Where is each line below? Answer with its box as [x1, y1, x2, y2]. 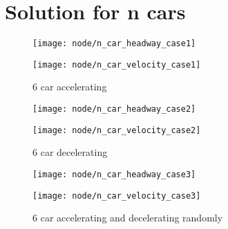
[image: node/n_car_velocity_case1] [32, 59, 201, 70]
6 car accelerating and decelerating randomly [32, 210, 223, 225]
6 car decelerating [32, 145, 108, 159]
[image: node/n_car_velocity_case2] [32, 125, 201, 135]
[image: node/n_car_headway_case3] [32, 169, 196, 179]
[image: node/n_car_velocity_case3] [32, 190, 201, 201]
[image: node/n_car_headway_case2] [32, 104, 196, 114]
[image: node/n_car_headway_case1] [32, 39, 196, 49]
